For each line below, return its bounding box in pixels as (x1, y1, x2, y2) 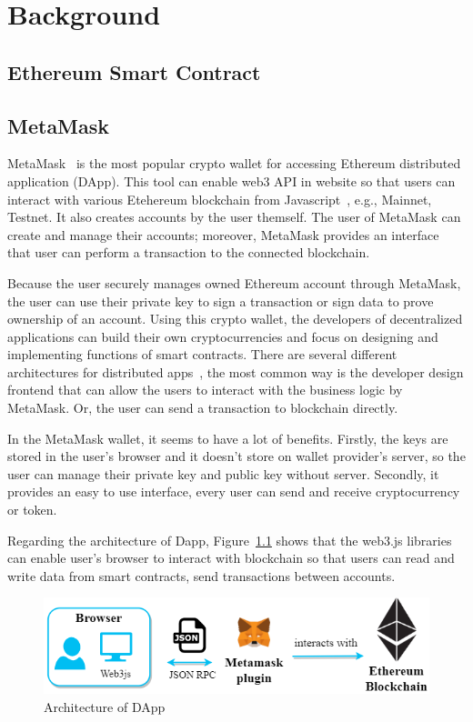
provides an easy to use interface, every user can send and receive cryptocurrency (7, 482, 460, 501)
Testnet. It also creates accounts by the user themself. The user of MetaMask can (7, 207, 461, 226)
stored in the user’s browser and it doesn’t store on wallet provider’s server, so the (7, 446, 466, 466)
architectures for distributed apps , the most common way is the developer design (7, 362, 464, 381)
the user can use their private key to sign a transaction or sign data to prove (7, 291, 434, 310)
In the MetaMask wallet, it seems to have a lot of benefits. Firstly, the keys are (7, 428, 448, 447)
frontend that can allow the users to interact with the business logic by (7, 380, 403, 399)
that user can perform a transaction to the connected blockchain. (7, 243, 370, 262)
